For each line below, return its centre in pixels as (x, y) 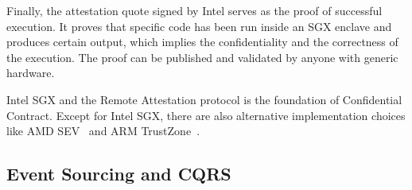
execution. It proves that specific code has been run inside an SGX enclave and (199, 26)
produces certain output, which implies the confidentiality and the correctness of (202, 42)
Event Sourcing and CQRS (119, 174)
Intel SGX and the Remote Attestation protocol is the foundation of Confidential (204, 99)
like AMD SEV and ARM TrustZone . (103, 131)
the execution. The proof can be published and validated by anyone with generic (202, 57)
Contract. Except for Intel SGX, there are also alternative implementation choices (206, 115)
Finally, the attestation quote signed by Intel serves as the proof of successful (194, 10)
